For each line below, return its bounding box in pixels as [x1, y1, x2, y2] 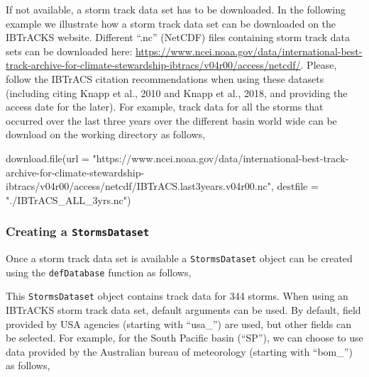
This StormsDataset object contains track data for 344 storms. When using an [6, 288, 348, 303]
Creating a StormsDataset [6, 223, 150, 240]
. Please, [300, 57, 337, 72]
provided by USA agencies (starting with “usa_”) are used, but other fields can [6, 316, 352, 331]
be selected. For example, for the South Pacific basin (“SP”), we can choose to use [6, 330, 363, 345]
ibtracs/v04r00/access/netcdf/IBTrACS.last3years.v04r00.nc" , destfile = [6, 179, 319, 193]
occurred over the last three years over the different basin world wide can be [6, 113, 337, 128]
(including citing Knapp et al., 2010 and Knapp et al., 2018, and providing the [6, 85, 348, 100]
